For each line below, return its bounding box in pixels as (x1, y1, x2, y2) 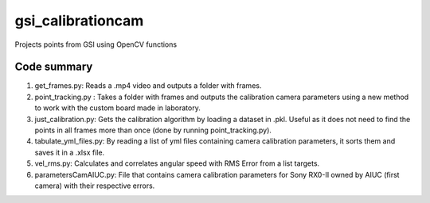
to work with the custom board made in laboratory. (34, 103, 201, 113)
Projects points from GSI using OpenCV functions (14, 40, 178, 49)
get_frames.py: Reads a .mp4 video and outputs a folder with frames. (34, 81, 262, 90)
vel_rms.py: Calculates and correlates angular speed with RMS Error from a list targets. (34, 159, 320, 168)
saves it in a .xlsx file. (34, 147, 105, 157)
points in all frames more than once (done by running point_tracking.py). (34, 125, 272, 135)
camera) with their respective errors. (34, 181, 155, 190)
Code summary (14, 60, 93, 74)
